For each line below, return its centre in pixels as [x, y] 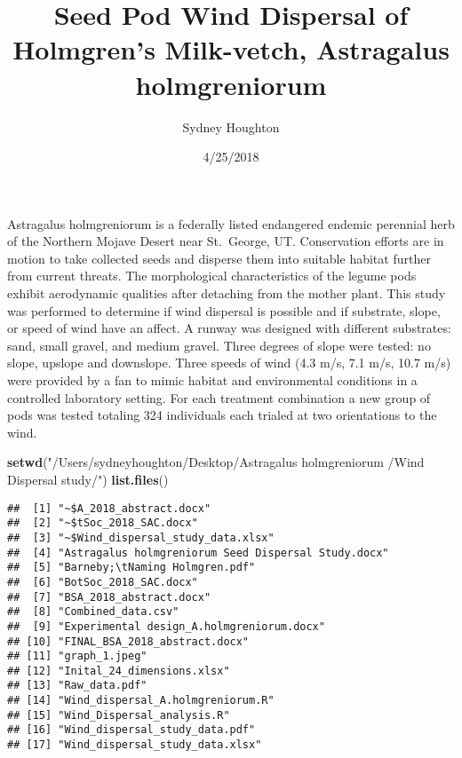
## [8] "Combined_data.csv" [93, 612]
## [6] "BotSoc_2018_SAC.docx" [103, 582]
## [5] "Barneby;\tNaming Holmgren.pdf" [131, 568]
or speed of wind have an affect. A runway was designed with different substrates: [229, 328]
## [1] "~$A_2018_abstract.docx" [109, 508]
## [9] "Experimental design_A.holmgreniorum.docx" [166, 626]
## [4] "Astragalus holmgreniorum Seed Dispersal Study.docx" [198, 553]
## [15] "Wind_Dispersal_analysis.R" [119, 715]
